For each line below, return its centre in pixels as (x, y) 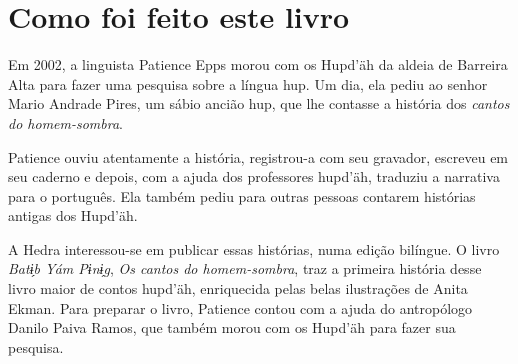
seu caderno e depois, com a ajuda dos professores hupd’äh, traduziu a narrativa (254, 176)
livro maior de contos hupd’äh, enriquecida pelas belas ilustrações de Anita (238, 288)
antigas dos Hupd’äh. (73, 215)
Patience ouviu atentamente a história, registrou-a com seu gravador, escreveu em (258, 156)
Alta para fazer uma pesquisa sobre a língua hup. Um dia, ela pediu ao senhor (248, 83)
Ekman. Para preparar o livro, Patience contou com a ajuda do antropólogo (240, 307)
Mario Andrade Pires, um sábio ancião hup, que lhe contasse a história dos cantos (259, 103)
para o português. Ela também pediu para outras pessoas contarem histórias (242, 195)
